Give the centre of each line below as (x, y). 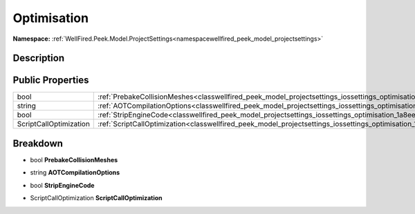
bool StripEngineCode (62, 185)
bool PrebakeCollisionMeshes (74, 159)
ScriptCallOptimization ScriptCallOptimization (96, 198)
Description (39, 58)
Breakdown (38, 143)
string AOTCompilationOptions (75, 173)
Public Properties (51, 80)
